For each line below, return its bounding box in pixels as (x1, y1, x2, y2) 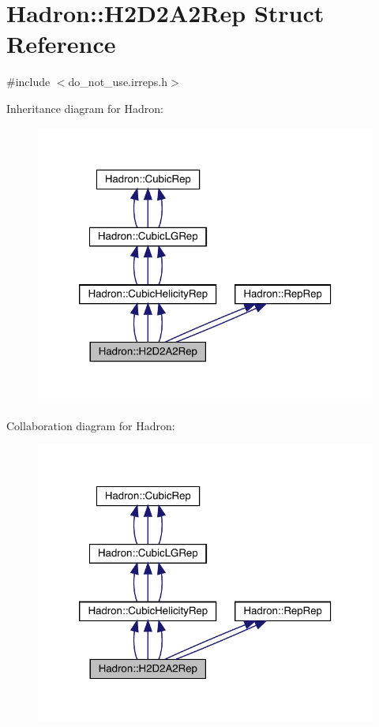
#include (6, 73, 51, 90)
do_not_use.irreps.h (68, 73, 168, 90)
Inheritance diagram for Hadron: (6, 99, 163, 116)
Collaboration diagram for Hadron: (6, 417, 175, 433)
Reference (6, 28, 116, 60)
